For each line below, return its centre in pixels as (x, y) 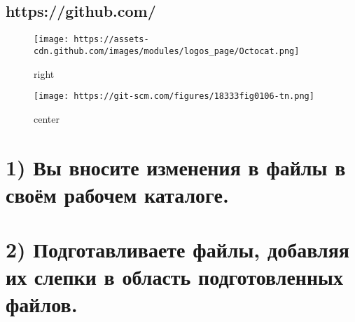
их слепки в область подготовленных (174, 277)
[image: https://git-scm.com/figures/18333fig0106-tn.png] (174, 96)
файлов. (42, 304)
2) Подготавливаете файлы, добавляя (177, 249)
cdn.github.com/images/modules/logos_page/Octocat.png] (167, 51)
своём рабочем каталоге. (117, 194)
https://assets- (111, 40)
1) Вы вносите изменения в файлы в (176, 167)
